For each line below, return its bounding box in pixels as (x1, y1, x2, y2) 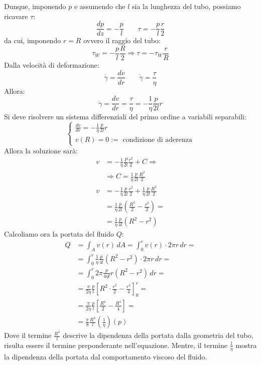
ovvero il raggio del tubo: (83, 35, 161, 46)
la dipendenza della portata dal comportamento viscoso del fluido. (4, 351, 207, 361)
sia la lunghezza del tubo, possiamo (132, 1, 241, 11)
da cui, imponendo (4, 35, 61, 46)
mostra (235, 339, 257, 350)
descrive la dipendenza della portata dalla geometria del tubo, (63, 330, 253, 340)
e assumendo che (74, 1, 125, 11)
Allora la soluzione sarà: (4, 145, 78, 155)
